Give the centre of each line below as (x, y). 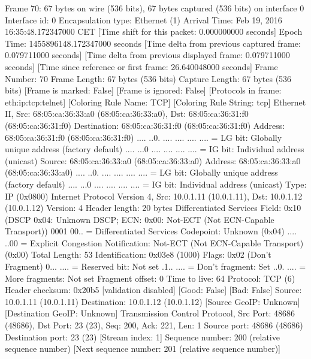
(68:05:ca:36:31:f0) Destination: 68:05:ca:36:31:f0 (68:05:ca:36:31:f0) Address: (145, 125)
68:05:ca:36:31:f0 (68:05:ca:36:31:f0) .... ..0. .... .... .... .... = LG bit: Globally (144, 137)
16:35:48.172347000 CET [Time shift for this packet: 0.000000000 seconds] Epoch (154, 31)
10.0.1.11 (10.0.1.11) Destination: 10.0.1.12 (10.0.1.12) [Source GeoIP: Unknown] (153, 301)
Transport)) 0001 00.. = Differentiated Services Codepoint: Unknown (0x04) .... (151, 231)
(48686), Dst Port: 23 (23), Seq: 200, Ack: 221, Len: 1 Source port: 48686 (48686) (154, 325)
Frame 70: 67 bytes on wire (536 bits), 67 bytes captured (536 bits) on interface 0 (155, 8)
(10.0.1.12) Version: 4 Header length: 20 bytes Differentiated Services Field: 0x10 (153, 208)
